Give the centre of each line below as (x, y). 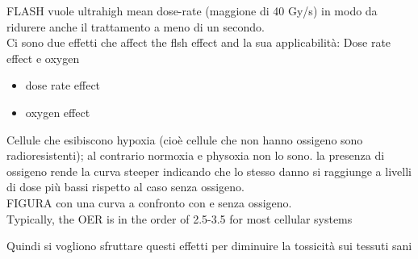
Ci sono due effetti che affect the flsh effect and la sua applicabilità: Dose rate (199, 42)
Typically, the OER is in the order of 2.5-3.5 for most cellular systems (180, 218)
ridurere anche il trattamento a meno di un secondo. (136, 26)
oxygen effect (58, 112)
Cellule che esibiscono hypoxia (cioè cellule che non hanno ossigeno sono (185, 139)
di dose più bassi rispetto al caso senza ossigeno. (126, 187)
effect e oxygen (43, 58)
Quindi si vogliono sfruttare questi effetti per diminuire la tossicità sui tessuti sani (209, 246)
